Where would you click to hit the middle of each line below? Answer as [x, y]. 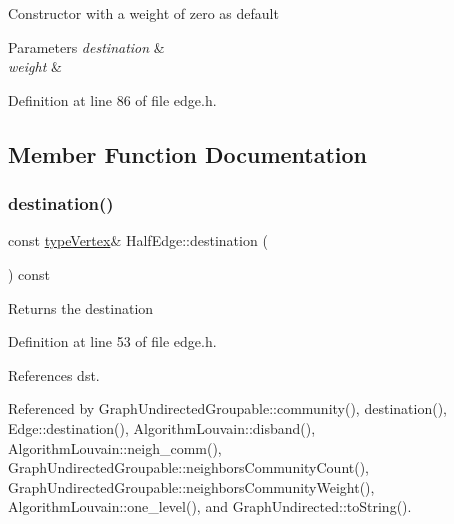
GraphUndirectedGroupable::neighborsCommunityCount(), [189, 467]
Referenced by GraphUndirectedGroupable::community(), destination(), [227, 408]
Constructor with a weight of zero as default [143, 13]
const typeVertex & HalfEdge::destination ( [138, 240]
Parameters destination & [86, 46]
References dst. [54, 374]
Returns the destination [81, 307]
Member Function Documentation [188, 153]
